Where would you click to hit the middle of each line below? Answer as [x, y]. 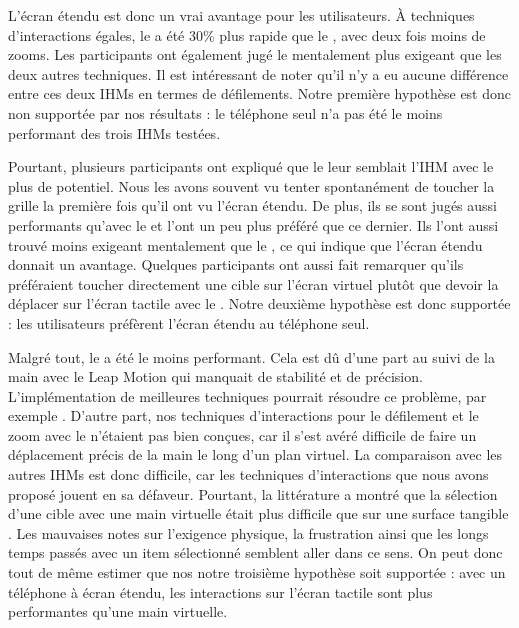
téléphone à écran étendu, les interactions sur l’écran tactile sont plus [220, 591]
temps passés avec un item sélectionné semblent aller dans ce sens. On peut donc [255, 552]
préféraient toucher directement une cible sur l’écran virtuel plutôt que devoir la [253, 283]
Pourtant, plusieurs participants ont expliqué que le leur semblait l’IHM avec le [251, 166]
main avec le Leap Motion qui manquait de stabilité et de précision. [215, 376]
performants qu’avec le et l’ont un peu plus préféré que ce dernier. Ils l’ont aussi [253, 224]
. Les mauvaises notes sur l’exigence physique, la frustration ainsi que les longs [248, 532]
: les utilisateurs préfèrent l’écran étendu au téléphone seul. [189, 322]
